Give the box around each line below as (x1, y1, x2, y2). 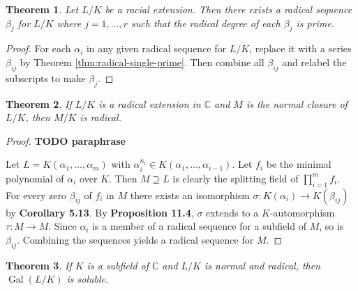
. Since (48, 219, 77, 233)
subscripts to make (6, 70, 86, 85)
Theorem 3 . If (6, 258, 72, 272)
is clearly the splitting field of (172, 171, 299, 185)
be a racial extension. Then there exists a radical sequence (105, 2, 352, 16)
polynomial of (6, 171, 64, 185)
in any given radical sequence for (86, 41, 227, 56)
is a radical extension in (98, 96, 201, 111)
